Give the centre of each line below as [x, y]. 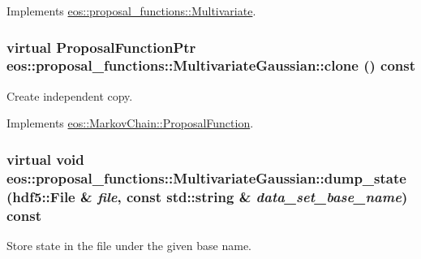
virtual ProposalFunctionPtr [101, 47]
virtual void [45, 159]
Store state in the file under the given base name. [129, 245]
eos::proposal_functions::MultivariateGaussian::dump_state [206, 177]
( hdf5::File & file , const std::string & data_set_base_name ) [207, 196]
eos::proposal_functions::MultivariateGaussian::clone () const [211, 65]
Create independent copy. [70, 95]
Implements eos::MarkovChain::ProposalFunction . [130, 123]
